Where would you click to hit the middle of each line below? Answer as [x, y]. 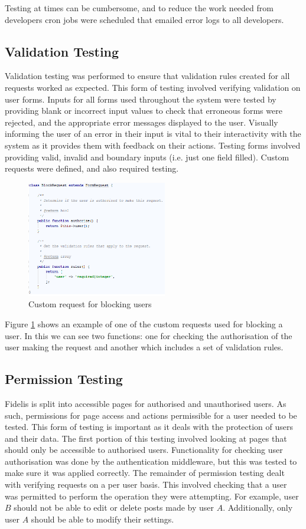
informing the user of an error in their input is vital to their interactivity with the [153, 134]
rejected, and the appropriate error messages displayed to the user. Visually [141, 122]
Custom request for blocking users [90, 304]
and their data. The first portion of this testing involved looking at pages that [146, 438]
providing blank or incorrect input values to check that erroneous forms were [144, 111]
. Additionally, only [258, 507]
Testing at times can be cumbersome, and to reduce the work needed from [139, 8]
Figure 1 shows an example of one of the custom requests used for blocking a [144, 323]
